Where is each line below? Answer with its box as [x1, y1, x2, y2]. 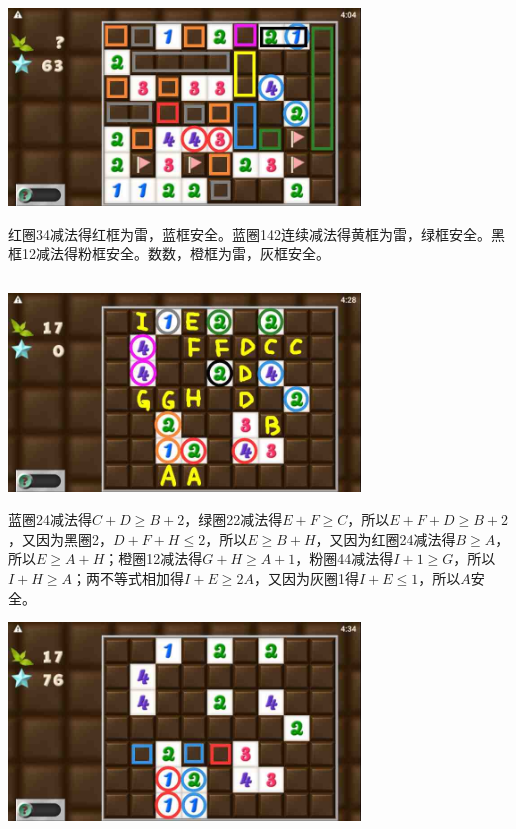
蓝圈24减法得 [8, 509, 92, 530]
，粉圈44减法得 [295, 548, 394, 569]
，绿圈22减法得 [184, 509, 283, 530]
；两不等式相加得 [72, 568, 185, 589]
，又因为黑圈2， [8, 528, 113, 549]
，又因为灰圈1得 [253, 568, 359, 589]
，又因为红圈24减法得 [315, 528, 456, 549]
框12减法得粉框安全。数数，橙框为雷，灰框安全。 [8, 243, 330, 264]
